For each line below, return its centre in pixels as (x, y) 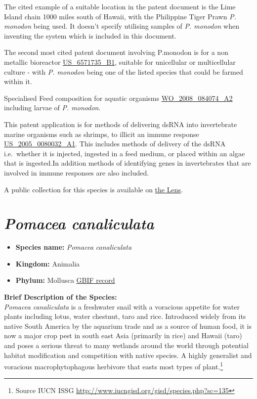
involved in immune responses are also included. (77, 172)
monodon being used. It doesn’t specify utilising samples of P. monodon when (122, 26)
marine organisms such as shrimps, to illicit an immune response (102, 134)
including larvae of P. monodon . (52, 108)
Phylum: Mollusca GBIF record (65, 280)
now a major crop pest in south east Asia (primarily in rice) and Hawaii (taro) (123, 335)
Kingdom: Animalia (48, 263)
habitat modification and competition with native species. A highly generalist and (128, 355)
